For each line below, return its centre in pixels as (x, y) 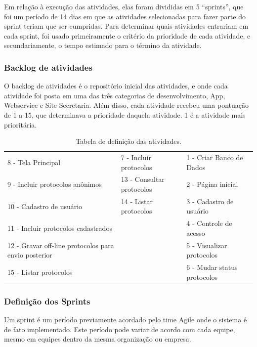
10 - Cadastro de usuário (45, 206)
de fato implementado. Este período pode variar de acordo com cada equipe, (120, 329)
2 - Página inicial (212, 184)
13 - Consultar (143, 179)
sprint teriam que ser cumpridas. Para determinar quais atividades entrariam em (126, 26)
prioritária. (21, 124)
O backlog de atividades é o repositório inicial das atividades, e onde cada (116, 86)
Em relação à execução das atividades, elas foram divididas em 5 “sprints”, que (124, 6)
